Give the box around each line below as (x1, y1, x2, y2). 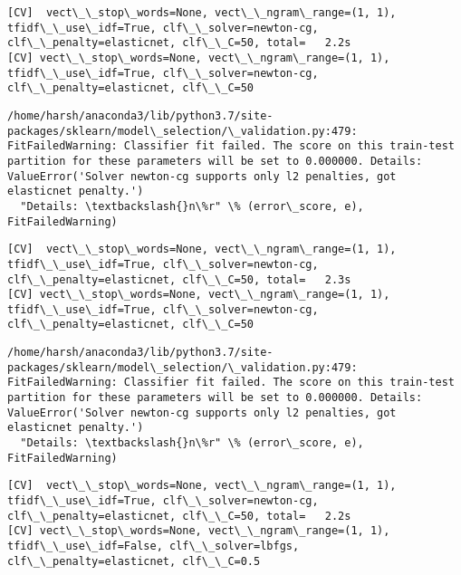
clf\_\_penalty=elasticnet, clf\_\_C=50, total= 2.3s (7, 273, 351, 286)
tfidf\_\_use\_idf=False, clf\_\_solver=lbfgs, (7, 540, 300, 552)
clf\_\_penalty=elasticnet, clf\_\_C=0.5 (7, 554, 261, 568)
